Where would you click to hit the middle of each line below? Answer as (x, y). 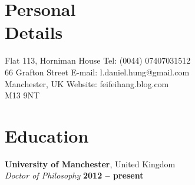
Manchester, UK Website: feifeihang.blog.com (87, 83)
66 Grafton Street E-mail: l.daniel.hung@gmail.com (97, 72)
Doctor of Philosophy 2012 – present (74, 175)
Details (34, 32)
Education (47, 135)
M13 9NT (22, 95)
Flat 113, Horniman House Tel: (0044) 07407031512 (98, 60)
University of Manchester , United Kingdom (90, 163)
